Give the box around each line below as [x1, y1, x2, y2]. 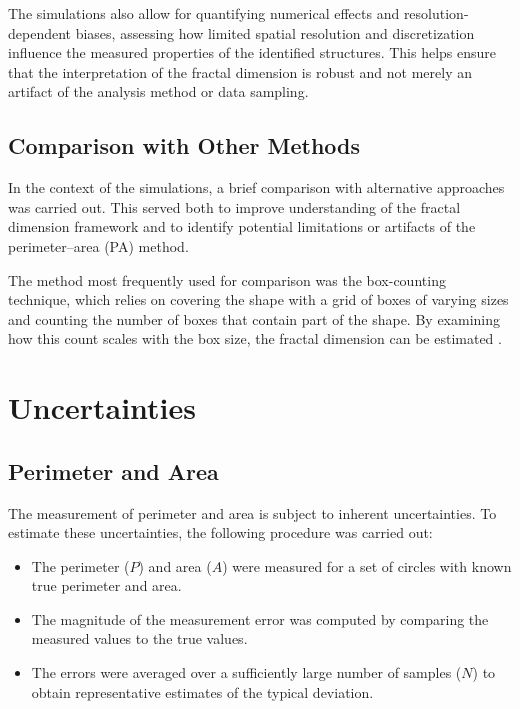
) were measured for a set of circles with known [222, 555, 512, 576]
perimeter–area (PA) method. [8, 235, 189, 256]
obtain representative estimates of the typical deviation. [31, 681, 374, 702]
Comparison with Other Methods [8, 130, 361, 161]
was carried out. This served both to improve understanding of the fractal [8, 196, 461, 217]
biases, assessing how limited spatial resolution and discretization [75, 22, 475, 43]
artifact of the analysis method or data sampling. [8, 81, 309, 102]
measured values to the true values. [31, 628, 248, 649]
